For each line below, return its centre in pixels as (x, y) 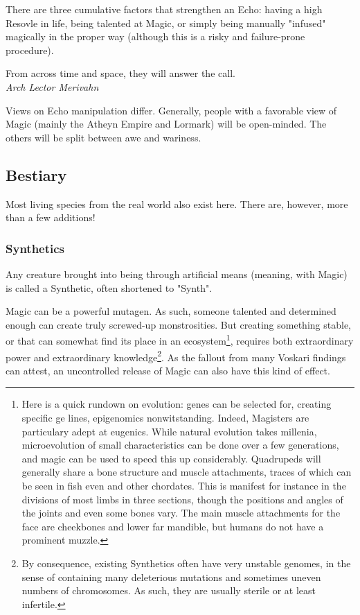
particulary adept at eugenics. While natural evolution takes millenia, (169, 431)
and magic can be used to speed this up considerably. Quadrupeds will (171, 458)
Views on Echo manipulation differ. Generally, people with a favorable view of (171, 110)
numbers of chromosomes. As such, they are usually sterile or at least (169, 590)
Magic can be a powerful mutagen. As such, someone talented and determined (171, 311)
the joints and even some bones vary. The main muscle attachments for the (181, 513)
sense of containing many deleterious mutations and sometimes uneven (171, 577)
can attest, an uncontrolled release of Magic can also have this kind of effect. (168, 370)
